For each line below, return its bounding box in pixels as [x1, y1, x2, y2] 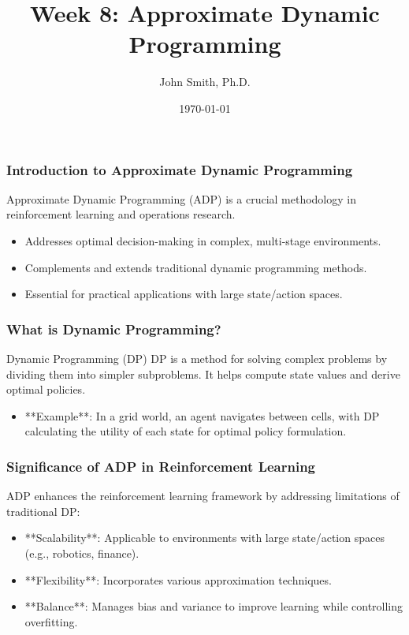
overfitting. [24, 613, 78, 629]
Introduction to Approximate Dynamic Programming [6, 159, 353, 179]
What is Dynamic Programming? [6, 319, 221, 338]
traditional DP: [6, 502, 80, 519]
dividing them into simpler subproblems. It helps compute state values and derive [6, 365, 400, 382]
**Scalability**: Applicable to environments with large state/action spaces [24, 529, 385, 546]
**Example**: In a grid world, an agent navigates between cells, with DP [24, 407, 380, 424]
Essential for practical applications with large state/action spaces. [24, 286, 343, 302]
